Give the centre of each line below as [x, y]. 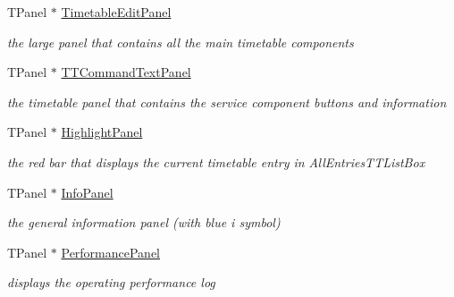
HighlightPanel [102, 132]
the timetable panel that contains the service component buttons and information [227, 102]
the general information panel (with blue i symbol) [144, 222]
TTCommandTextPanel [126, 72]
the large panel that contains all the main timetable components [181, 42]
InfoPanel [87, 192]
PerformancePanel [111, 252]
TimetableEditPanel [116, 12]
